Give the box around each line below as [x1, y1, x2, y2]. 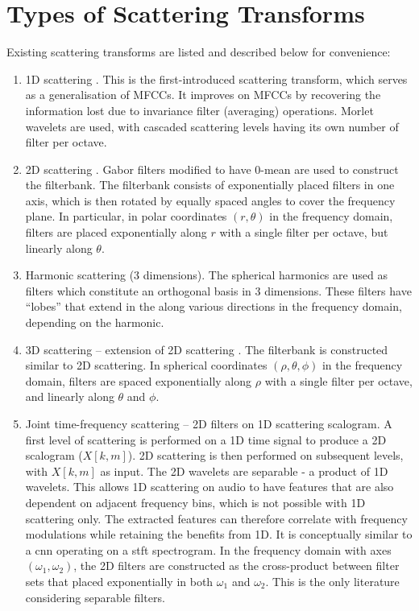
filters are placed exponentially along [25, 224, 207, 241]
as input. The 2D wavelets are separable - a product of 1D [100, 462, 388, 479]
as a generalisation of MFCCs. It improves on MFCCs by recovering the [25, 86, 381, 103]
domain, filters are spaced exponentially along [25, 372, 252, 389]
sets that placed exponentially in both [25, 572, 214, 589]
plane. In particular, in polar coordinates [25, 208, 227, 225]
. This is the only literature [265, 572, 400, 589]
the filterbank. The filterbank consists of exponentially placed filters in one [25, 176, 395, 193]
